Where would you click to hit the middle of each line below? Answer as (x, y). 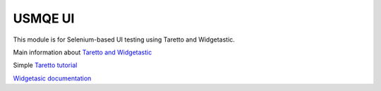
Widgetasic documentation (52, 78)
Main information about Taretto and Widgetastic (83, 52)
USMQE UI (44, 18)
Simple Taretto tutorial (45, 65)
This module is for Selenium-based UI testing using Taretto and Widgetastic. (124, 40)
